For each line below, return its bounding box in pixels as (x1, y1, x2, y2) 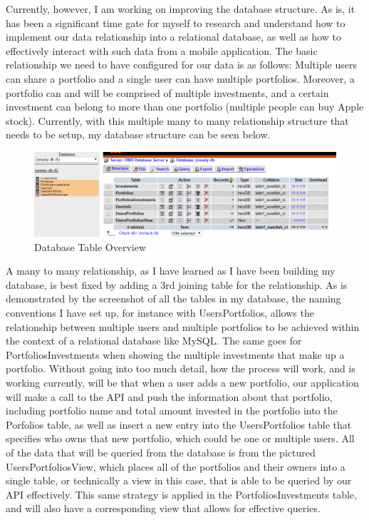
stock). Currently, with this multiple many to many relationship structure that (6, 113, 349, 128)
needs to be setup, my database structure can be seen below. (6, 127, 271, 142)
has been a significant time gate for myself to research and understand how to (6, 15, 345, 30)
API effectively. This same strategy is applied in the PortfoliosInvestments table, (6, 486, 357, 501)
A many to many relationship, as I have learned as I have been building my (6, 263, 336, 278)
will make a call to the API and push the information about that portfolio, (6, 389, 333, 404)
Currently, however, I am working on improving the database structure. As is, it (6, 1, 355, 16)
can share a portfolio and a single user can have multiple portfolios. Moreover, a (6, 71, 355, 86)
